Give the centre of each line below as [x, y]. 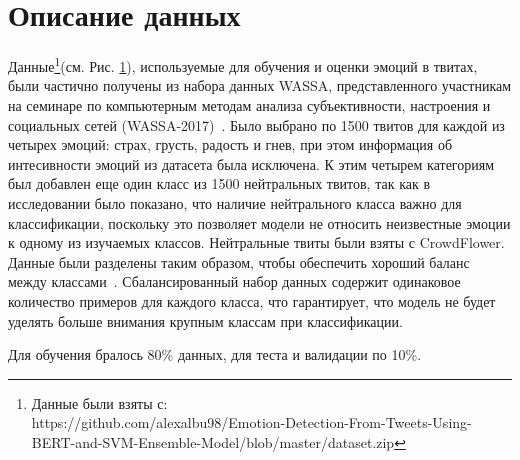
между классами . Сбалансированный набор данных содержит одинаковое [234, 281]
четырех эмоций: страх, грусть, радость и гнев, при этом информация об [230, 144]
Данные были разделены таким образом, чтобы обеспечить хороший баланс [239, 261]
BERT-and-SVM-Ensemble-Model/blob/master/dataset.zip [213, 441]
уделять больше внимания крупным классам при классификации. [205, 320]
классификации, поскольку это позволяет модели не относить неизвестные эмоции [259, 222]
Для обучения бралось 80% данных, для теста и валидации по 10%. [215, 354]
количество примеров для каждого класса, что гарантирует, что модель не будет [252, 300]
